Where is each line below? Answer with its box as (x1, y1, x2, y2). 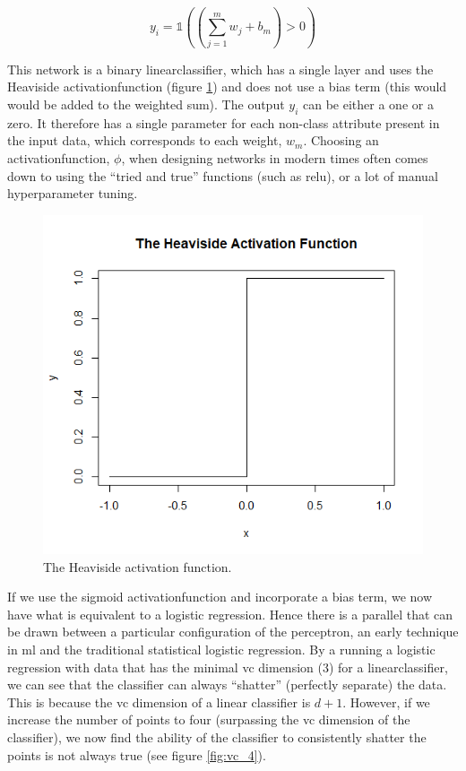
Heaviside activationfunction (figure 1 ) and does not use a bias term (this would (7, 77, 447, 96)
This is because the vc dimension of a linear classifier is (7, 692, 311, 711)
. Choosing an (303, 131, 379, 150)
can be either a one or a (303, 94, 434, 113)
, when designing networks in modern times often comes (121, 148, 428, 167)
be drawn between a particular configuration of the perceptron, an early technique (7, 622, 459, 641)
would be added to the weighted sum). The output (7, 94, 285, 113)
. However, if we (342, 692, 430, 711)
